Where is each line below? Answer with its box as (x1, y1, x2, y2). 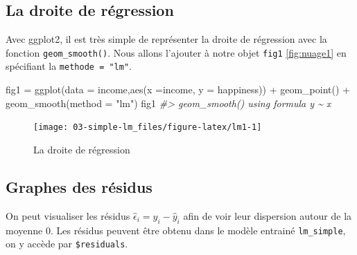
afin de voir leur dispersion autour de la (183, 208, 352, 223)
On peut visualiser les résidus (6, 208, 130, 223)
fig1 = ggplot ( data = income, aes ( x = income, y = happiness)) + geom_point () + (6, 82, 350, 97)
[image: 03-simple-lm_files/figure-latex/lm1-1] (33, 122, 262, 133)
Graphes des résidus (6, 176, 153, 197)
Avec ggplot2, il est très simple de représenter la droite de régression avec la (6, 32, 327, 46)
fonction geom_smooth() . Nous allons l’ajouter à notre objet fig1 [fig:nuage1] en (6, 45, 347, 59)
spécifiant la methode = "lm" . (6, 59, 132, 73)
